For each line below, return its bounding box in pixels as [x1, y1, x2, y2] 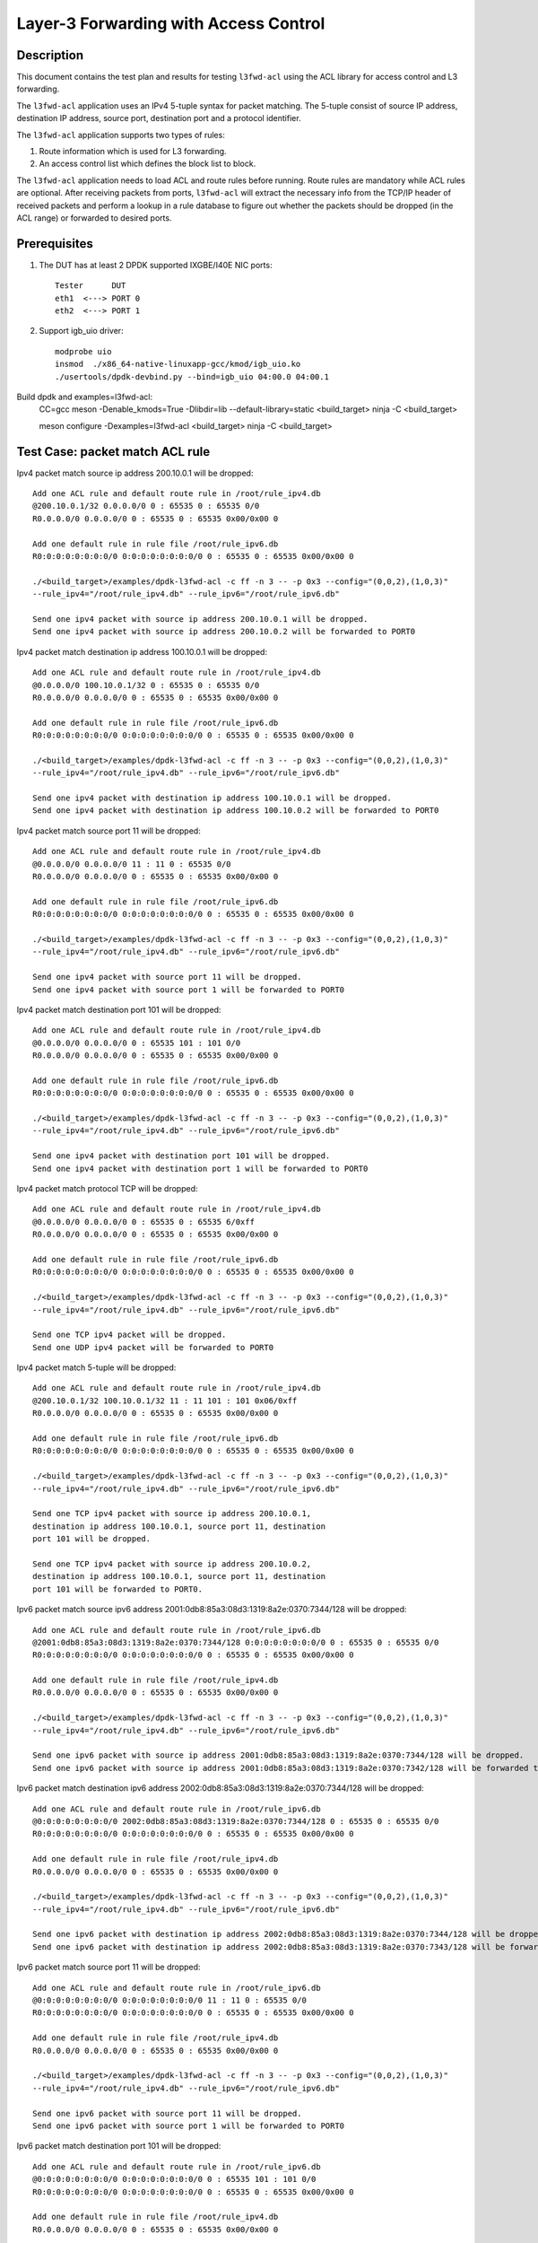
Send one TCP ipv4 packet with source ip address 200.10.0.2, [32, 1558, 312, 1569]
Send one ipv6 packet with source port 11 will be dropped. [32, 2108, 302, 2118]
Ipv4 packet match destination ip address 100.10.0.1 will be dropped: [16, 646, 268, 657]
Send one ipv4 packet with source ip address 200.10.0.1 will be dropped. [32, 614, 369, 624]
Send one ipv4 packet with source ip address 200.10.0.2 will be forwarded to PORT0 [32, 626, 416, 637]
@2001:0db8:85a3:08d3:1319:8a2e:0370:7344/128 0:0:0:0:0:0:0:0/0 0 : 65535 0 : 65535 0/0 [32, 1637, 439, 1647]
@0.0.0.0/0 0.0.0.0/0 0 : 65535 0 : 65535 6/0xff [32, 1217, 256, 1226]
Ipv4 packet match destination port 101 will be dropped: [16, 1004, 221, 1015]
